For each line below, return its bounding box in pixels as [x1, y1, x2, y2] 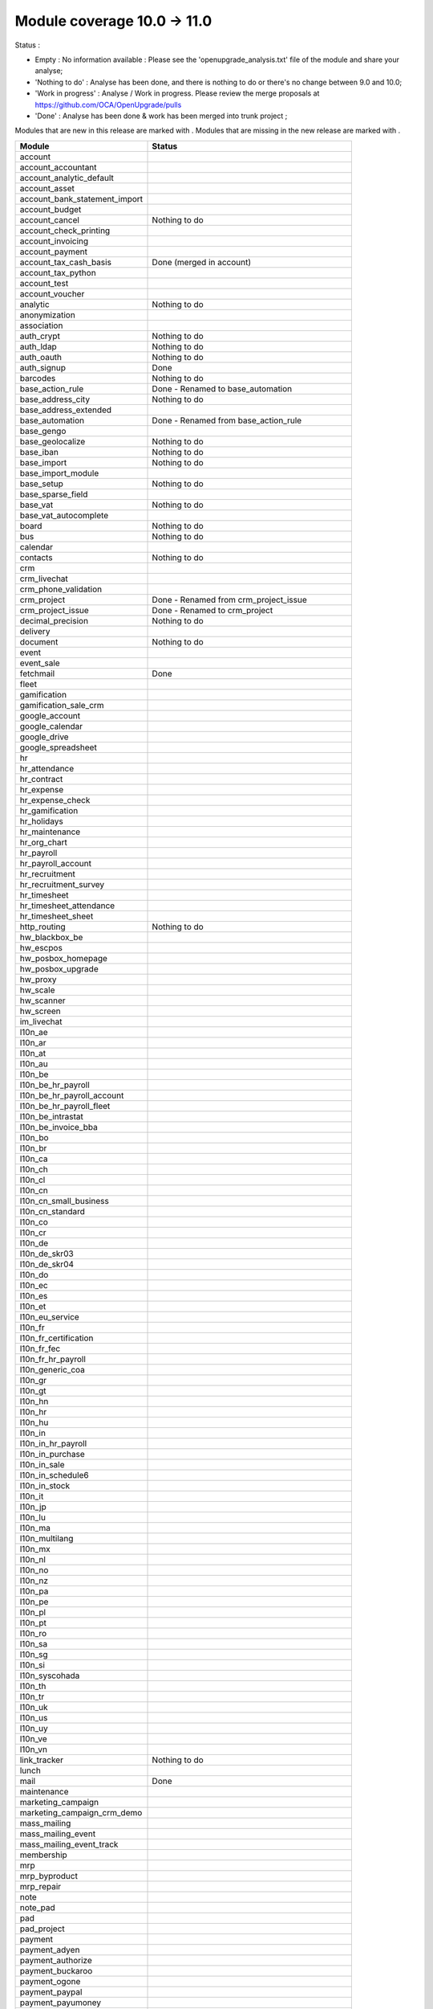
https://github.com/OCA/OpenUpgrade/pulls [34, 100, 182, 109]
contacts [19, 551, 53, 563]
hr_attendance [19, 763, 75, 774]
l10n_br [19, 1142, 47, 1153]
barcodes [19, 372, 56, 383]
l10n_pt [19, 1617, 47, 1628]
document [19, 636, 59, 647]
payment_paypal [19, 1986, 83, 1997]
